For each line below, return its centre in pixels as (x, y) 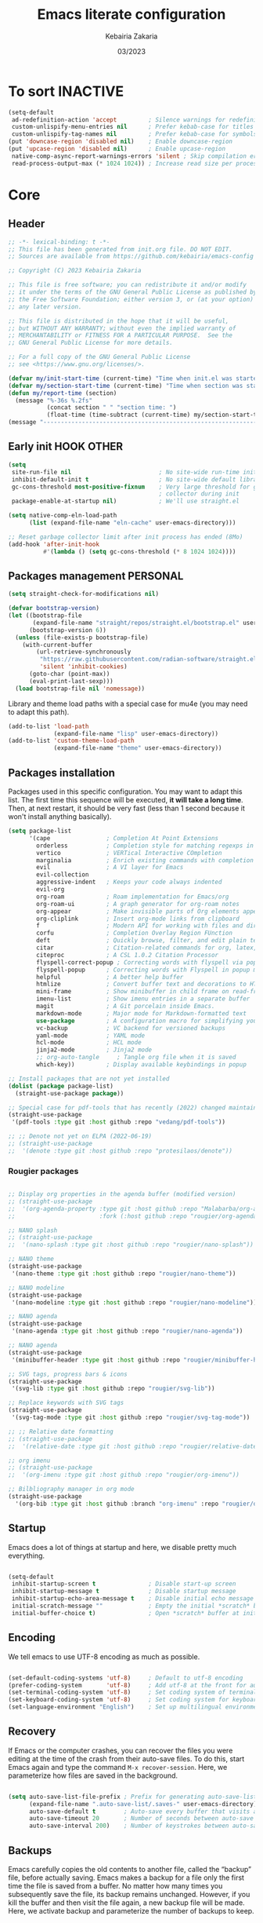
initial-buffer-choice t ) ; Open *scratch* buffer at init (134, 1613)
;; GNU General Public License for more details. (91, 343)
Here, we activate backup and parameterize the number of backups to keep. (131, 1911)
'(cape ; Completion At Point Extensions (124, 838)
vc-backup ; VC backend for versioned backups (131, 1028)
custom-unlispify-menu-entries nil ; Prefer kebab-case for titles (133, 127)
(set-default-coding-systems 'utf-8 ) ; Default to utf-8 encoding (126, 1678)
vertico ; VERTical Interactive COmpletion (129, 853)
